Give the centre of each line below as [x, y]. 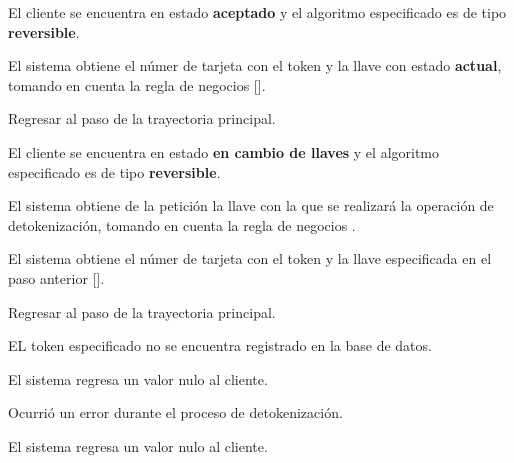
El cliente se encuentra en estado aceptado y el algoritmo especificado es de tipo [257, 12]
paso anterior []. [56, 277]
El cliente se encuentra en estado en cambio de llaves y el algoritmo [224, 151]
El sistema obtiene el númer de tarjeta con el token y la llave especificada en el [250, 258]
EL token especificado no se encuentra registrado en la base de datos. [220, 345]
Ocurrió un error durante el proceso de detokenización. [175, 412]
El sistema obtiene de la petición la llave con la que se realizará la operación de [251, 205]
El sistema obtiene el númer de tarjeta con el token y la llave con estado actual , [255, 65]
